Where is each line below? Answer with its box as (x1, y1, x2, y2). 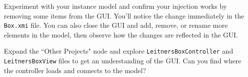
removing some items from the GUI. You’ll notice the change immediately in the (4, 10, 245, 20)
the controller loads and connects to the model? (4, 65, 146, 75)
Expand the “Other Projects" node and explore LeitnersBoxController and (4, 46, 233, 56)
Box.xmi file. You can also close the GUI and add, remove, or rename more (4, 20, 228, 30)
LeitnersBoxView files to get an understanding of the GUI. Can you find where (4, 56, 241, 66)
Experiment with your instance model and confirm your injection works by (4, 1, 227, 11)
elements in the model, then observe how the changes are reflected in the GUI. (4, 29, 238, 39)
